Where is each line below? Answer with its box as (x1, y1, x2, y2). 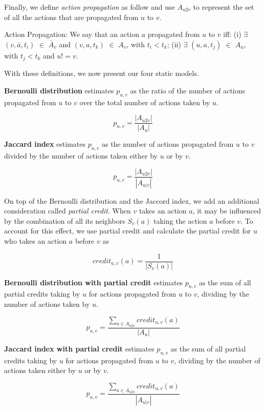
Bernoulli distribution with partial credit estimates (4, 277, 183, 287)
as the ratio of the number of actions (130, 85, 246, 95)
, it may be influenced (192, 205, 261, 216)
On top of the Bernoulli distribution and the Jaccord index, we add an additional (4, 195, 259, 206)
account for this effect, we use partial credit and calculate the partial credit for (4, 225, 251, 236)
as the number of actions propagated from (101, 139, 234, 149)
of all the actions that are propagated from (4, 11, 139, 22)
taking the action (153, 215, 207, 226)
